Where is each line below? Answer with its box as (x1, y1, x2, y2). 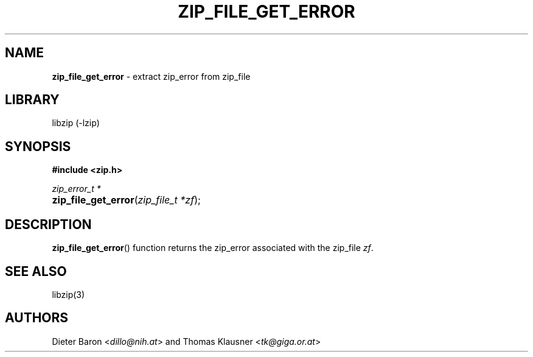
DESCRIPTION (5, 216, 92, 232)
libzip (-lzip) (52, 118, 100, 129)
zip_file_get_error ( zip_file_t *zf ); (52, 194, 201, 207)
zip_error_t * (52, 183, 101, 194)
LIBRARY (5, 92, 60, 108)
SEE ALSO (5, 263, 67, 279)
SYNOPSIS (5, 138, 71, 154)
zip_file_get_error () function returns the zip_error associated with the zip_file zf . (52, 242, 374, 253)
